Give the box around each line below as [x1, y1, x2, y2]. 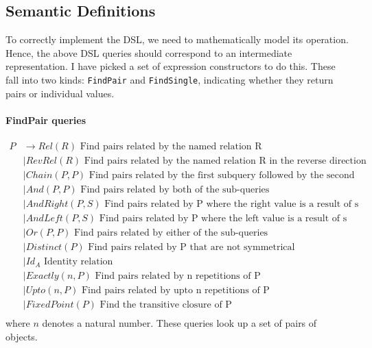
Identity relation [43, 257, 113, 267]
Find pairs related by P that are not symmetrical [88, 243, 295, 253]
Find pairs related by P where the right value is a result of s [104, 199, 359, 210]
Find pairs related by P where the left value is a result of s [99, 214, 347, 224]
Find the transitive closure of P [100, 300, 232, 310]
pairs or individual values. [5, 86, 115, 100]
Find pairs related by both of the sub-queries [80, 185, 270, 195]
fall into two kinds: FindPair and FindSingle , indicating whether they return [5, 72, 334, 86]
